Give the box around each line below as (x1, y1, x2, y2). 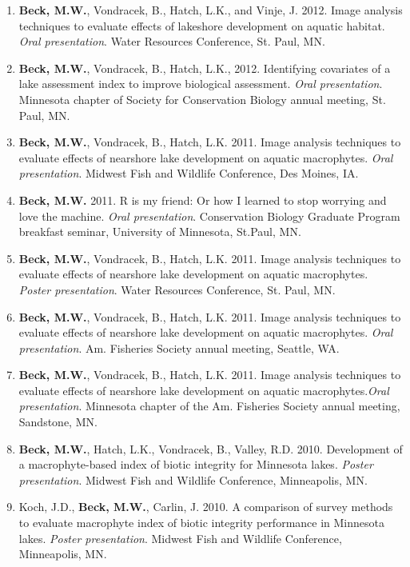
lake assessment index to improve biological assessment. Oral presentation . (18, 75, 383, 92)
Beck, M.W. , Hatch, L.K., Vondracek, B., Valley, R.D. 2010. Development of (18, 440, 403, 457)
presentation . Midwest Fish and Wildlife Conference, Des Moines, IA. (18, 165, 359, 182)
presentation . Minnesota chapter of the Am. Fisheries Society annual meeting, (18, 397, 400, 414)
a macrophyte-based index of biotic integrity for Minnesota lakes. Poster (18, 456, 373, 473)
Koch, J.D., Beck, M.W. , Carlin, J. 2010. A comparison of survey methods (18, 498, 393, 515)
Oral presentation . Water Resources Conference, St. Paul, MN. (18, 33, 325, 50)
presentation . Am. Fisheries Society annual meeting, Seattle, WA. (18, 339, 340, 356)
